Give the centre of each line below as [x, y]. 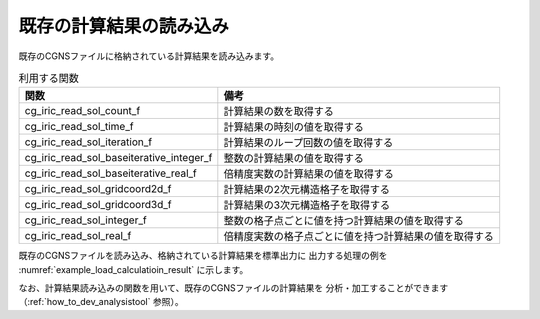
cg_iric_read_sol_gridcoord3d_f [98, 205]
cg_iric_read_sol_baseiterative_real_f [110, 173]
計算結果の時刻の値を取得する [294, 127]
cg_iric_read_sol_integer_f [85, 220]
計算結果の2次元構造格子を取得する [306, 190]
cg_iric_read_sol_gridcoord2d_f [98, 189]
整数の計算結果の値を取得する [294, 158]
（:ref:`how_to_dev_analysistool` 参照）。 [101, 302]
